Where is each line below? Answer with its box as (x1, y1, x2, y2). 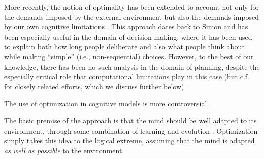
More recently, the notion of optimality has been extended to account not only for (4, 2, 259, 12)
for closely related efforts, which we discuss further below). (4, 81, 186, 91)
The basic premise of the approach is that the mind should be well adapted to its (4, 115, 257, 125)
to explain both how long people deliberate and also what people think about (4, 41, 245, 52)
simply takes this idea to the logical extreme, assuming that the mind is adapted (4, 135, 255, 146)
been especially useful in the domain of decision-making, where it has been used (4, 31, 252, 42)
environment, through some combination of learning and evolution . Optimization (4, 125, 258, 136)
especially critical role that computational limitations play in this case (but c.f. (4, 71, 250, 82)
